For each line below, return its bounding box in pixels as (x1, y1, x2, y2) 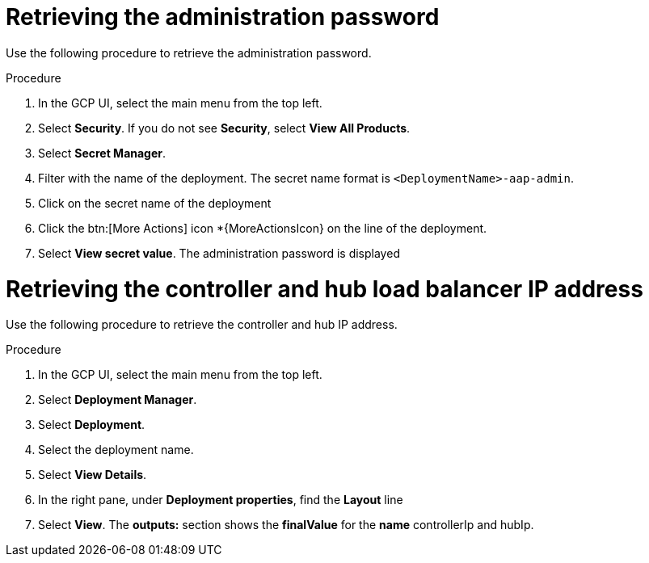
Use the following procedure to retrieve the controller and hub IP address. (6, 317, 398, 332)
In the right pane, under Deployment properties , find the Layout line (38, 493, 403, 507)
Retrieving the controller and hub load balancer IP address (6, 275, 643, 303)
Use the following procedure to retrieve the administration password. (6, 45, 372, 60)
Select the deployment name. (38, 443, 194, 457)
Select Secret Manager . (38, 145, 166, 160)
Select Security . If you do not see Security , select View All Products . (38, 120, 411, 135)
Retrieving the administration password (6, 3, 440, 31)
